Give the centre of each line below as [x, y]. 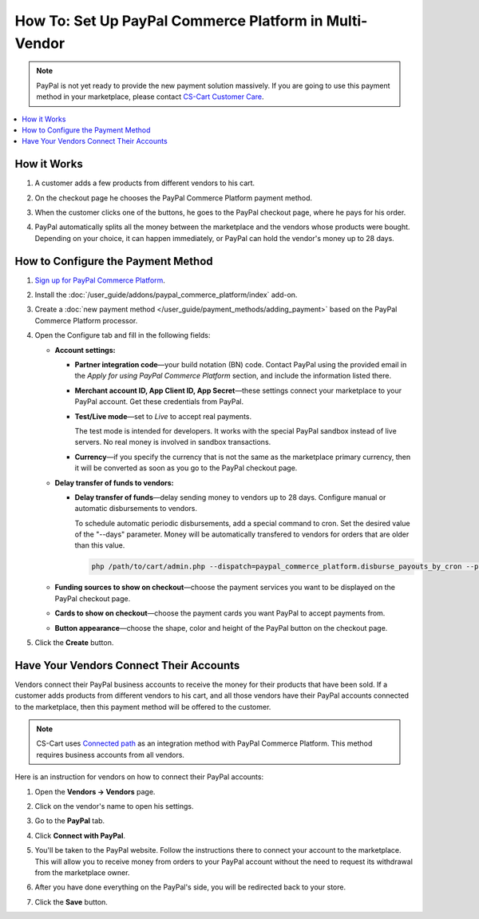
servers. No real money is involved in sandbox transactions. [173, 442]
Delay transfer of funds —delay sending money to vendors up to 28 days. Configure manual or [230, 497]
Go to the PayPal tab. [70, 821]
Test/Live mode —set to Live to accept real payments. [163, 416]
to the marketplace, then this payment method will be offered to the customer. [143, 707]
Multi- [347, 21]
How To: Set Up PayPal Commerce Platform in [169, 21]
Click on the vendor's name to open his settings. [114, 806]
